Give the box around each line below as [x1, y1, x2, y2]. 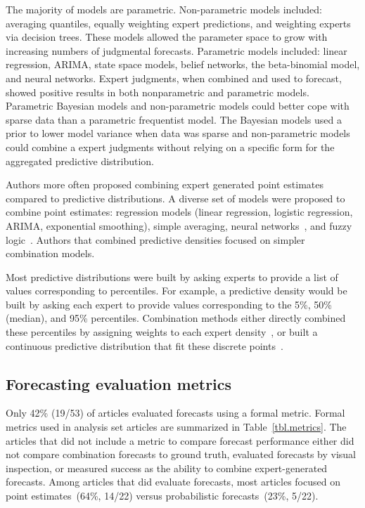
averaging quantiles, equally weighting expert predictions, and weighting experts [6, 15, 351, 30]
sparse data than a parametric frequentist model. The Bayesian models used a [6, 112, 342, 126]
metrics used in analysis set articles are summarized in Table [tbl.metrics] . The [6, 419, 347, 434]
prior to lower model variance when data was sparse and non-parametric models [6, 126, 350, 141]
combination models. [6, 246, 95, 261]
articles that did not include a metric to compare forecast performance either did [6, 433, 354, 448]
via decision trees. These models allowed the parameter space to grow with [6, 30, 328, 44]
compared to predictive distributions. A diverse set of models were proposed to [6, 190, 345, 205]
